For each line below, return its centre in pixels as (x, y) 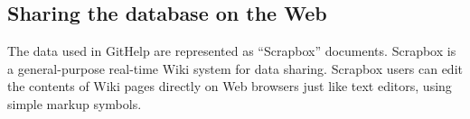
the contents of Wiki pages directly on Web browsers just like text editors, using (230, 86)
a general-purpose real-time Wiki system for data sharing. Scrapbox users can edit (235, 68)
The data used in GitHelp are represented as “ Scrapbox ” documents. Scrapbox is (232, 51)
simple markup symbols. (75, 103)
